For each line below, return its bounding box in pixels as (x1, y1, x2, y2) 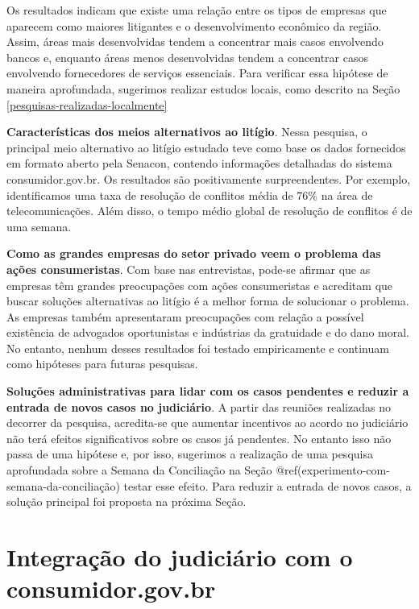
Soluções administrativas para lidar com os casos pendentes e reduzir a (6, 383, 409, 400)
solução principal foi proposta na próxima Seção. (6, 493, 247, 510)
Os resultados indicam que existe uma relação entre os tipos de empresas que (6, 2, 387, 18)
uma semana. (6, 217, 72, 234)
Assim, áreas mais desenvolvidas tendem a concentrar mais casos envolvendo (6, 33, 384, 50)
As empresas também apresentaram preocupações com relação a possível (6, 308, 364, 325)
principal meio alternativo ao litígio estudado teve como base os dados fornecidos (6, 139, 406, 155)
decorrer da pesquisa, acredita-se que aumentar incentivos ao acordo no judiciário (6, 414, 409, 431)
